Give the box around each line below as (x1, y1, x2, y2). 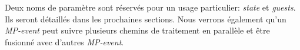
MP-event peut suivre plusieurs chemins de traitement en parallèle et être (5, 24, 270, 36)
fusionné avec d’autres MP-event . (5, 35, 124, 48)
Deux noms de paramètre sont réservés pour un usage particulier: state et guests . (5, 1, 296, 13)
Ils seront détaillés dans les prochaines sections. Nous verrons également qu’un (5, 12, 286, 25)
